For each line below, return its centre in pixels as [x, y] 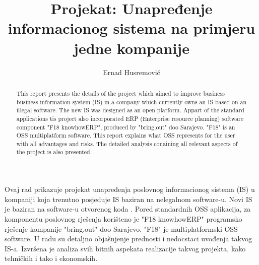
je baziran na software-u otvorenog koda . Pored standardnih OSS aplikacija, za [128, 209]
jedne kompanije [132, 48]
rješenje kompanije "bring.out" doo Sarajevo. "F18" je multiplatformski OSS [121, 228]
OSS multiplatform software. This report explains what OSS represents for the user [126, 135]
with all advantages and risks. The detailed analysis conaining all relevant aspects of [127, 143]
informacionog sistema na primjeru [132, 28]
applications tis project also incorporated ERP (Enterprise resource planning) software [130, 118]
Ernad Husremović [132, 72]
